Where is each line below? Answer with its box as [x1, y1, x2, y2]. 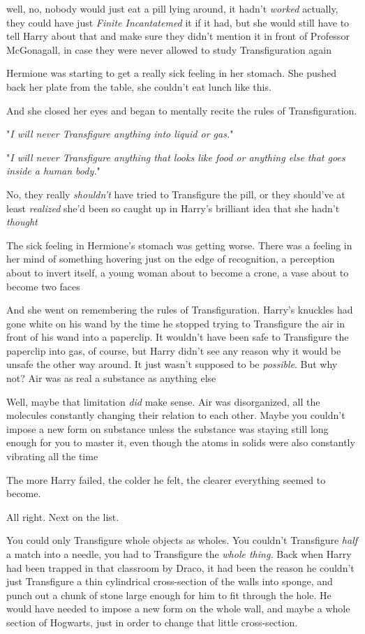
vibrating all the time [6, 449, 98, 464]
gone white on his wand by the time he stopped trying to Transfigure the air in [6, 316, 345, 330]
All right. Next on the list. [6, 509, 119, 524]
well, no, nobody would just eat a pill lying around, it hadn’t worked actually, [6, 1, 338, 15]
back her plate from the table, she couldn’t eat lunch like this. [6, 79, 271, 94]
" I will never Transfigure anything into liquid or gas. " [6, 126, 234, 141]
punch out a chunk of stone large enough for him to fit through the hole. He [6, 587, 332, 602]
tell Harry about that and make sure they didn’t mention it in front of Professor [6, 29, 350, 43]
